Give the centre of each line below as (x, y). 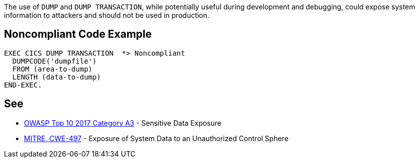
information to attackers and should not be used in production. (107, 15)
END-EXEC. (23, 85)
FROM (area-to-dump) (52, 69)
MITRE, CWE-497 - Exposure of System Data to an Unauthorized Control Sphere (156, 138)
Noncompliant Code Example (78, 34)
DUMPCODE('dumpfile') (54, 61)
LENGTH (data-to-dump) (56, 77)
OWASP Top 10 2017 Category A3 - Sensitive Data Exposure (123, 123)
